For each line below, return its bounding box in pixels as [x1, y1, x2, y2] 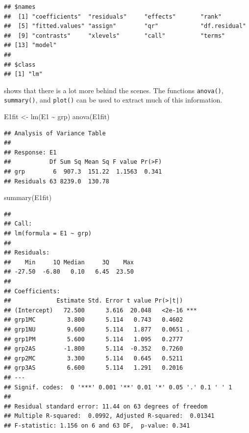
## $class [4, 61, 36, 68]
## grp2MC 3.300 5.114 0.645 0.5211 [4, 355, 183, 362]
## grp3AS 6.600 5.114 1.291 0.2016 [4, 364, 183, 372]
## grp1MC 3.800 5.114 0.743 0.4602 [4, 316, 183, 324]
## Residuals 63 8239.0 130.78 [4, 178, 109, 185]
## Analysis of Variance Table [4, 129, 106, 137]
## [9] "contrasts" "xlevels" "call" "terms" [4, 32, 225, 39]
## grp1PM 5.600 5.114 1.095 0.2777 [4, 335, 183, 343]
